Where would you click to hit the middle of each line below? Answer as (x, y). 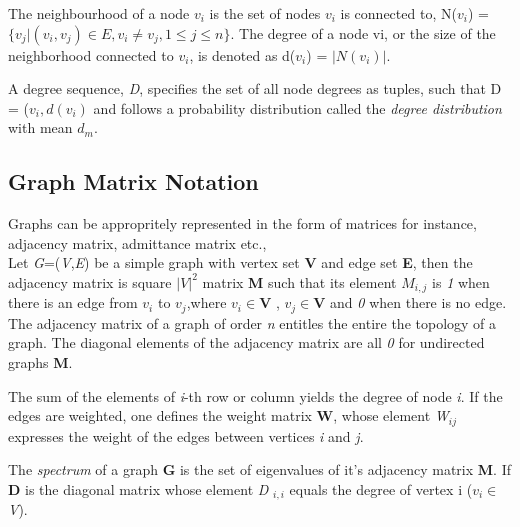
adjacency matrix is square (90, 281)
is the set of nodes (265, 13)
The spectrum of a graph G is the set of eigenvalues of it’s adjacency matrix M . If (259, 469)
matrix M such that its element (299, 281)
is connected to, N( (398, 13)
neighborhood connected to (91, 54)
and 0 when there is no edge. (418, 302)
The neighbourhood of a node (99, 13)
